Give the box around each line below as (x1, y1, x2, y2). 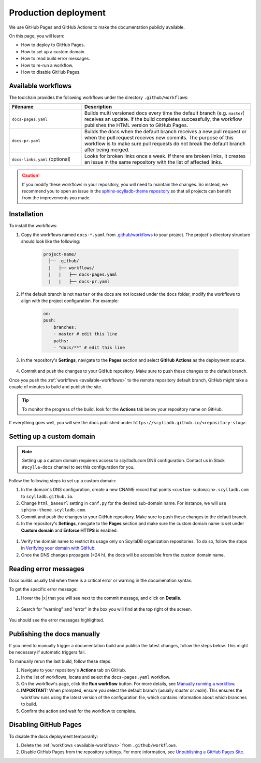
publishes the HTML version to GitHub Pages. (84, 122, 188, 128)
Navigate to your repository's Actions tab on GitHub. (21, 667, 127, 673)
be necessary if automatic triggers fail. (9, 650, 86, 655)
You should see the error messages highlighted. (9, 617, 104, 623)
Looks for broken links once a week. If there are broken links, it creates (84, 153, 246, 159)
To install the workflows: (9, 223, 58, 229)
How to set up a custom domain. (21, 48, 86, 54)
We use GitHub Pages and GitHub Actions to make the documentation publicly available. (9, 24, 185, 30)
